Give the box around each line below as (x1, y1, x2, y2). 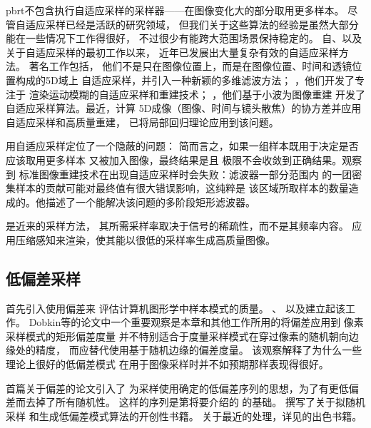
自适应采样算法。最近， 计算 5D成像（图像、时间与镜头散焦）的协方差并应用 (6, 101, 362, 116)
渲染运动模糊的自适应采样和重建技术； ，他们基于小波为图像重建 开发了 (29, 86, 365, 101)
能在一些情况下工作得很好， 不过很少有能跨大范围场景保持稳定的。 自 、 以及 (6, 31, 362, 46)
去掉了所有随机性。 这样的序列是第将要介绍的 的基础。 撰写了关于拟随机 (25, 394, 365, 409)
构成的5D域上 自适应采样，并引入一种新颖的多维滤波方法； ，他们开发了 (15, 72, 355, 87)
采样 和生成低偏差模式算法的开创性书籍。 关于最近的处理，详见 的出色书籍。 (6, 408, 362, 423)
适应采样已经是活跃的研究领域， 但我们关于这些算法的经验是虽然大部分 (25, 16, 359, 31)
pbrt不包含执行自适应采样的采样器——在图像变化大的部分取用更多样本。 (6, 3, 345, 17)
